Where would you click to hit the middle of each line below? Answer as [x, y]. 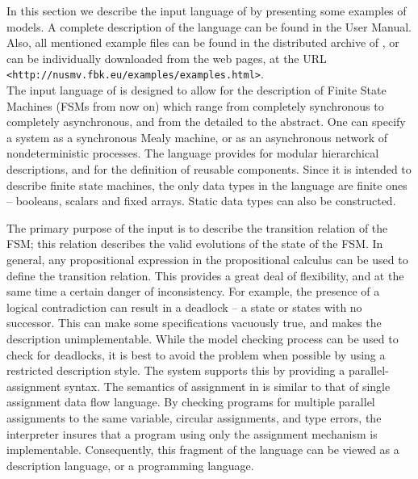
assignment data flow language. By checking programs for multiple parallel [191, 402]
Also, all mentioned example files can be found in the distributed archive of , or [203, 42]
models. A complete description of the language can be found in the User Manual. [209, 26]
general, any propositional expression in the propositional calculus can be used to [207, 259]
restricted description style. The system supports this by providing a [176, 370]
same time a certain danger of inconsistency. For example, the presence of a [193, 291]
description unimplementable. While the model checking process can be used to [203, 338]
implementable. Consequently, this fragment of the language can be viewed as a [203, 450]
